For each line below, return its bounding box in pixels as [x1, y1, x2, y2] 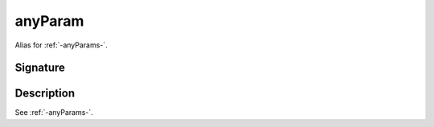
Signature [14, 61, 66, 75]
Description [14, 87, 76, 100]
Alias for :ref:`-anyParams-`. [14, 40, 108, 50]
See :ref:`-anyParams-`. [14, 108, 94, 117]
